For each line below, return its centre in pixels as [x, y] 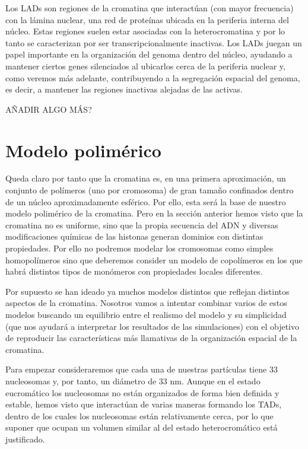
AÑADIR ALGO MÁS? [49, 109]
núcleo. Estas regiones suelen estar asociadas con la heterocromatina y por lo [145, 31]
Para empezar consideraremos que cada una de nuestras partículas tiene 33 [142, 369]
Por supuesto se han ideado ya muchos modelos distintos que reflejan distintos [147, 291]
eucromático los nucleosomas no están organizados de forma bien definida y [142, 392]
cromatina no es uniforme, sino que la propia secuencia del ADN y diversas [142, 224]
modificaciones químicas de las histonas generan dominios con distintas [134, 236]
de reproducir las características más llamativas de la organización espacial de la [151, 338]
